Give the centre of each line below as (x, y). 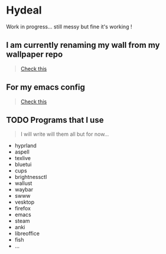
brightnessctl (31, 177)
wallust (23, 183)
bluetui (23, 165)
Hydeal (24, 10)
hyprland (25, 146)
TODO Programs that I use (55, 120)
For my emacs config (46, 87)
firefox (23, 209)
